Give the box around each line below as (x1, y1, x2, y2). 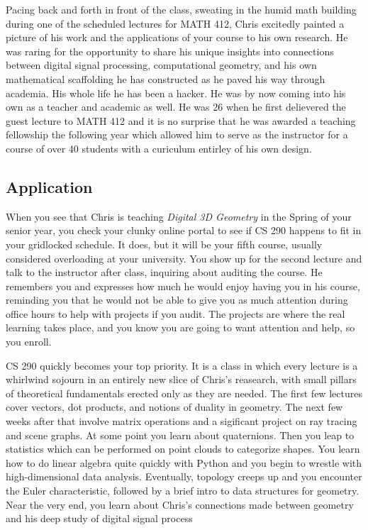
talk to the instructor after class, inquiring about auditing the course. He (6, 265, 323, 280)
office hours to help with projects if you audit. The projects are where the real (6, 306, 345, 321)
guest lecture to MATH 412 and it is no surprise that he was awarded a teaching (6, 113, 356, 128)
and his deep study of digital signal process (6, 511, 193, 526)
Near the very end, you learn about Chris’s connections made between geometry (6, 497, 354, 512)
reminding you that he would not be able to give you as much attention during (6, 292, 348, 307)
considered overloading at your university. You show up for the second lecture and (6, 250, 362, 265)
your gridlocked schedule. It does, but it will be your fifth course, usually (6, 236, 323, 251)
